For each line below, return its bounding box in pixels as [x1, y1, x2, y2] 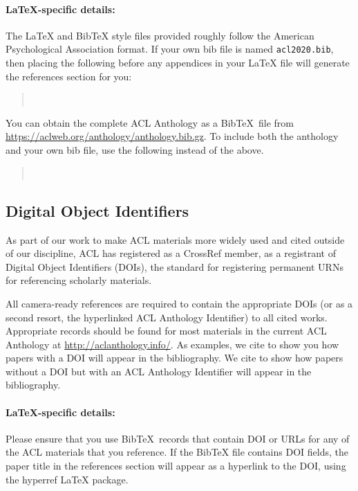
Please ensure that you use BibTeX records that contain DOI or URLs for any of [6, 431, 350, 445]
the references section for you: [6, 69, 132, 83]
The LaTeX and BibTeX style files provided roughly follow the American [6, 28, 314, 42]
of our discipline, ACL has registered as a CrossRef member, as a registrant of [6, 246, 337, 260]
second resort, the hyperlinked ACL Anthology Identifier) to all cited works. [6, 310, 328, 324]
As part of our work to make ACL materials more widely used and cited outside [6, 232, 345, 247]
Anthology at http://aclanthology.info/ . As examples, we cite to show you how [6, 337, 339, 351]
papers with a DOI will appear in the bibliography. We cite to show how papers [6, 350, 343, 365]
